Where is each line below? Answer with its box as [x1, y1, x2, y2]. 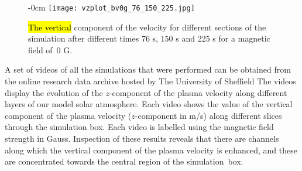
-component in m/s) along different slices [135, 109, 282, 121]
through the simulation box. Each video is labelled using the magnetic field [5, 121, 274, 133]
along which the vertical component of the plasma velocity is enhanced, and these [5, 143, 297, 156]
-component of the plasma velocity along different [109, 86, 287, 98]
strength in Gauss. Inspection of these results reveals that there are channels [5, 132, 279, 144]
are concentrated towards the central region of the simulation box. [5, 155, 243, 167]
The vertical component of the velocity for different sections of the [28, 20, 266, 33]
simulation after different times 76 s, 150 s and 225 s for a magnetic [28, 32, 270, 45]
